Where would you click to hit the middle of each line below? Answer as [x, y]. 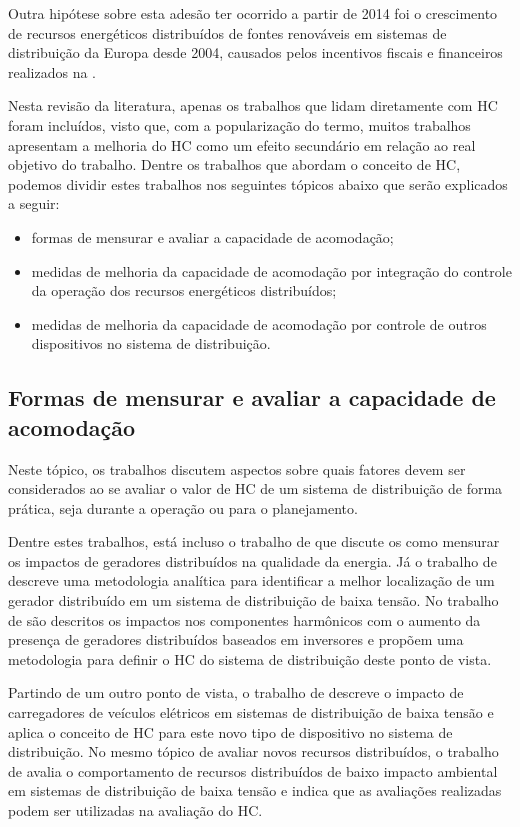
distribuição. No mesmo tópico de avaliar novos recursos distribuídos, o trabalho [253, 751]
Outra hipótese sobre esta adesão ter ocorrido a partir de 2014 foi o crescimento [253, 13]
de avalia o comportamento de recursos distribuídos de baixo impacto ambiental [253, 770]
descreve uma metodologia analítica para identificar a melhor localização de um [251, 580]
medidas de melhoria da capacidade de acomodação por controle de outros [259, 323]
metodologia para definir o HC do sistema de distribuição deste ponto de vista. [250, 658]
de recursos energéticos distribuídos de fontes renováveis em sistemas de [227, 32]
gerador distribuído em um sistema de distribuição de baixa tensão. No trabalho [253, 600]
